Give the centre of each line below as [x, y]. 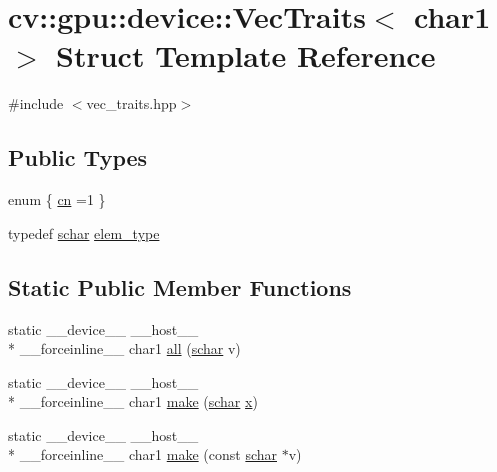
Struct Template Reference [246, 55]
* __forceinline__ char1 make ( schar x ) [133, 401]
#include [36, 103]
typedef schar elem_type [84, 232]
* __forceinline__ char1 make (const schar [142, 454]
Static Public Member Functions [180, 286]
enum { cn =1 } [57, 199]
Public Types [78, 157]
